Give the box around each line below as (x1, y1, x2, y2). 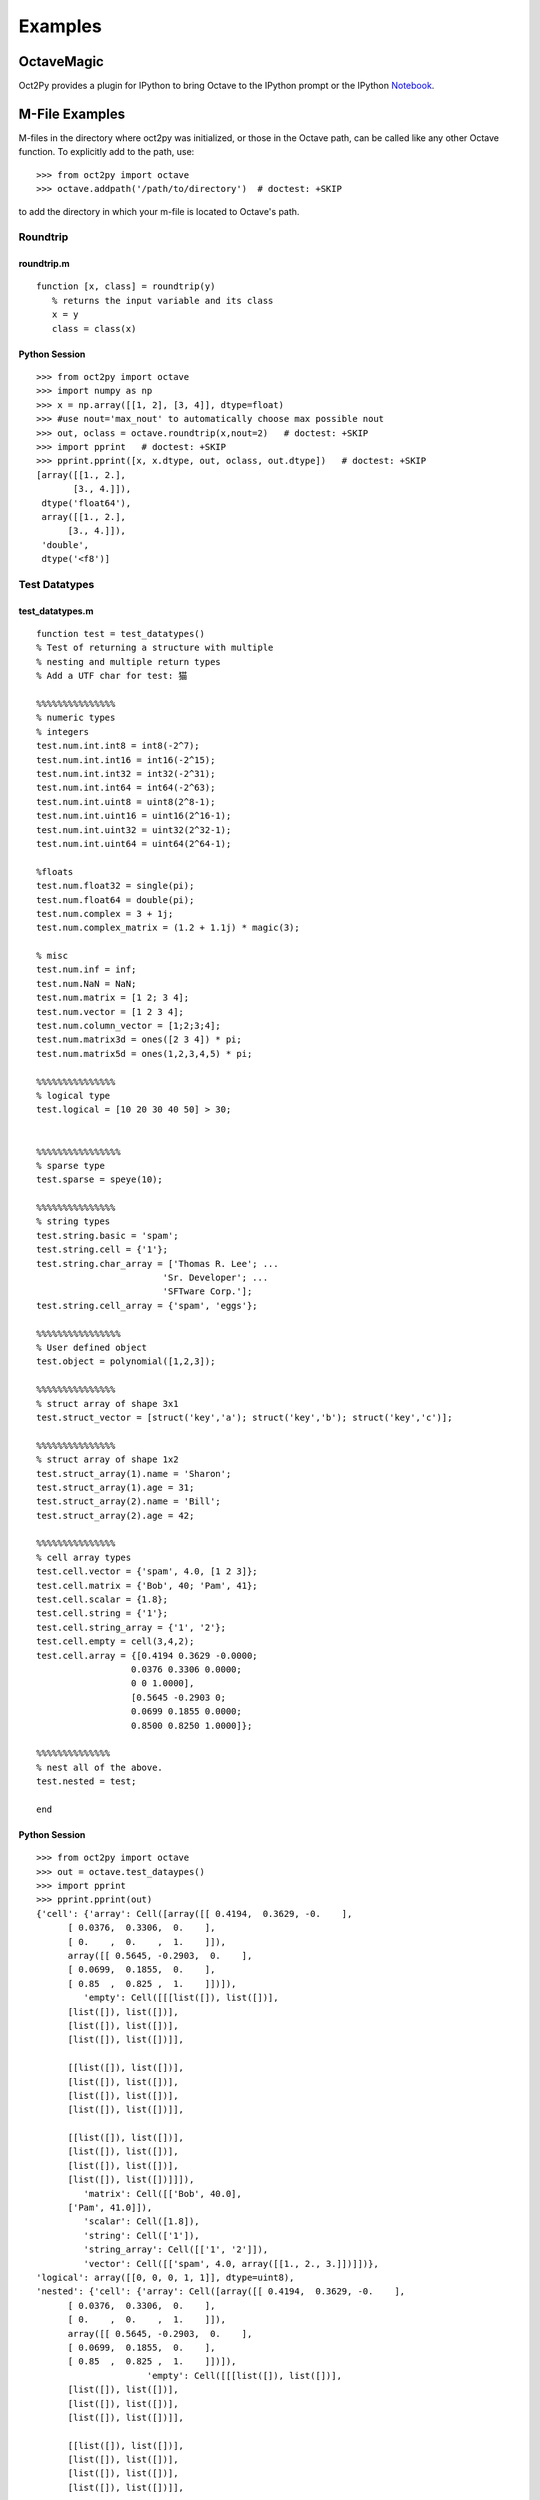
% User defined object (36, 1342, 148, 1353)
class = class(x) (51, 323, 137, 334)
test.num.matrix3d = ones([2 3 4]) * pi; (36, 1034, 242, 1045)
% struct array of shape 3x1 (36, 1398, 179, 1409)
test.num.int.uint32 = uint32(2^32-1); (36, 824, 232, 835)
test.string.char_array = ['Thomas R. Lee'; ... (36, 1258, 279, 1269)
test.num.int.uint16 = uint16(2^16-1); (36, 810, 232, 822)
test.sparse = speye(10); (36, 1174, 164, 1185)
